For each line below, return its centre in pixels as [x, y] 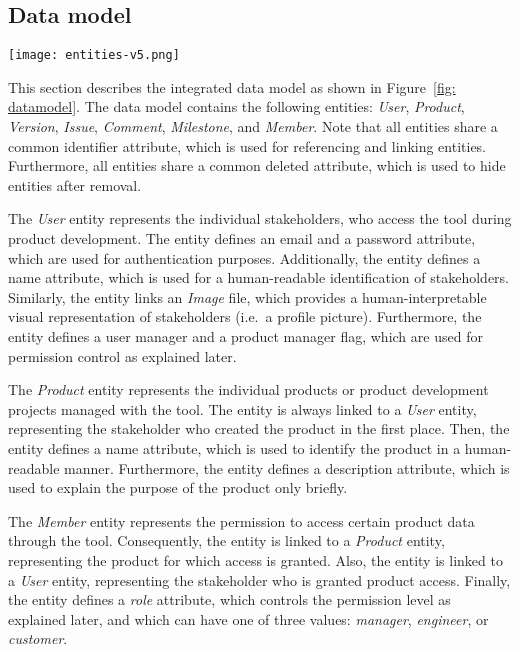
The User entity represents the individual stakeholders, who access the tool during [260, 218]
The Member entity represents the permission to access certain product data [241, 520]
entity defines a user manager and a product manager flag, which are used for [245, 335]
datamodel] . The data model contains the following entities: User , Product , [236, 106]
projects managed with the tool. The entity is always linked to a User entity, [242, 408]
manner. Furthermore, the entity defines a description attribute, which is [287, 467]
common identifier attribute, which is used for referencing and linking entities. [247, 145]
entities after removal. [75, 184]
